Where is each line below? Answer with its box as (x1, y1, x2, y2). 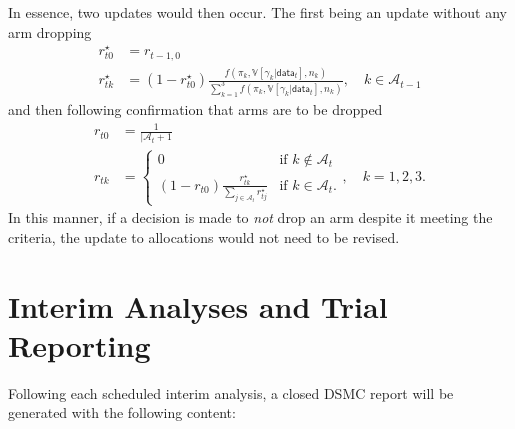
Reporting (8, 324, 151, 365)
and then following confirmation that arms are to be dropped (8, 98, 383, 119)
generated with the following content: (8, 402, 236, 423)
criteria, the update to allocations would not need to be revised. (8, 226, 400, 247)
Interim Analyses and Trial (8, 285, 388, 326)
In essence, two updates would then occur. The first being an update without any (8, 2, 507, 22)
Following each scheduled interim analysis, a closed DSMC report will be (8, 382, 454, 403)
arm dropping (8, 21, 92, 42)
